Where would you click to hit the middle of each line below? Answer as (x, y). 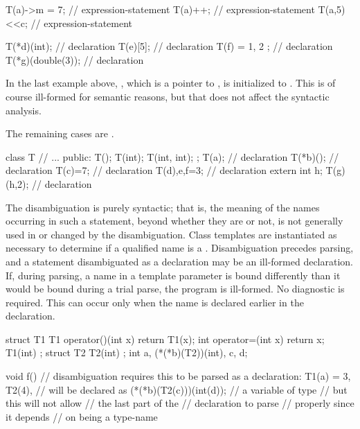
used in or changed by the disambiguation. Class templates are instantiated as (171, 234)
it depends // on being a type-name (82, 416)
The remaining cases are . (60, 133)
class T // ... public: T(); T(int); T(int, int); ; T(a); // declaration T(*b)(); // (172, 156)
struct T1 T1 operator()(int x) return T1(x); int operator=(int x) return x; (165, 339)
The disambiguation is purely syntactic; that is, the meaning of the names (163, 207)
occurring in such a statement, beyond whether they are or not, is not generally (174, 221)
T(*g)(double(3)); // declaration (75, 59)
